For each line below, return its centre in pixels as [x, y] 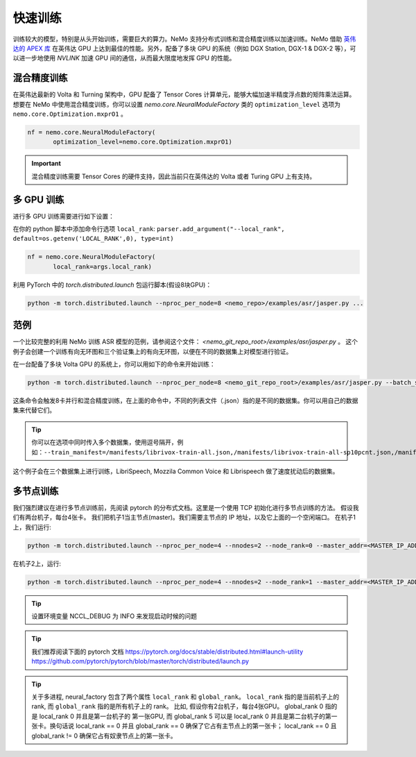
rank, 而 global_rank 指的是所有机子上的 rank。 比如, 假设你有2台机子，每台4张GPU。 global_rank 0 [177, 706]
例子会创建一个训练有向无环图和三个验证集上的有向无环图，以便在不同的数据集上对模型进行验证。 [153, 351]
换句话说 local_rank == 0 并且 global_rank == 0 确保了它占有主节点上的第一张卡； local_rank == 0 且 [193, 726]
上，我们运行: [32, 527]
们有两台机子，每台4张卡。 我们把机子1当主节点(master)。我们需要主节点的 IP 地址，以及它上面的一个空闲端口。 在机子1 [184, 518]
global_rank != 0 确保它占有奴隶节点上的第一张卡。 [104, 735]
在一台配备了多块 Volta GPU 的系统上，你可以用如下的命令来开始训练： [114, 364]
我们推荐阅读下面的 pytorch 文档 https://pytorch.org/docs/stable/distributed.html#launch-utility [167, 652]
